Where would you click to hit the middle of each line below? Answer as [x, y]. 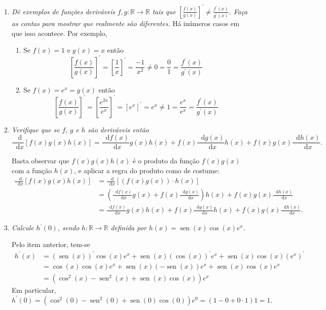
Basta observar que [40, 161]
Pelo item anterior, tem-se [51, 244]
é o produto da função [166, 161]
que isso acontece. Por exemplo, [59, 33]
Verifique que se [36, 129]
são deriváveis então [118, 129]
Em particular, [34, 290]
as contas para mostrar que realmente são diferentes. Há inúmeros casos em [126, 23]
